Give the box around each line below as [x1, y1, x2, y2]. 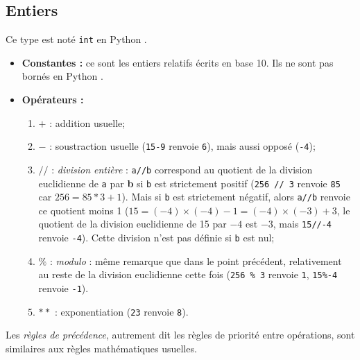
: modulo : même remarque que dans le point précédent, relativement [49, 253, 342, 268]
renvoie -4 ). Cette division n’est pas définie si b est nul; [38, 230, 275, 245]
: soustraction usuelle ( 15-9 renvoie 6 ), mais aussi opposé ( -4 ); [49, 139, 316, 153]
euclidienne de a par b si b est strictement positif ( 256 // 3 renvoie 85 [38, 175, 341, 190]
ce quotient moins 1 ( [38, 203, 129, 217]
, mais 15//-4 [273, 216, 332, 231]
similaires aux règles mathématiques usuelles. [6, 341, 197, 355]
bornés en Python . [22, 69, 103, 83]
